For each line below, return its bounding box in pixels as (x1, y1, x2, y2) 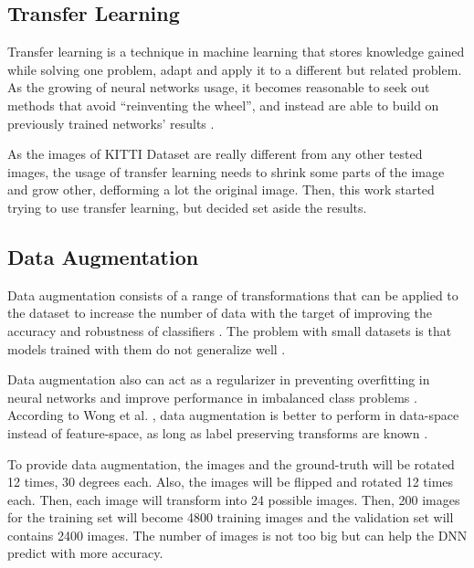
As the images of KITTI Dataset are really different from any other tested (7, 144, 423, 163)
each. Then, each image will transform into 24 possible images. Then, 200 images (7, 489, 460, 509)
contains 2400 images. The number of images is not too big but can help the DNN (7, 525, 468, 544)
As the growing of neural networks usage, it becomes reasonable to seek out (7, 78, 430, 97)
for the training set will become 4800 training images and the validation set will (7, 508, 454, 527)
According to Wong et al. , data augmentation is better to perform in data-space (7, 405, 459, 425)
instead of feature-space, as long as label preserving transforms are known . (7, 423, 428, 442)
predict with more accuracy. (7, 543, 163, 563)
